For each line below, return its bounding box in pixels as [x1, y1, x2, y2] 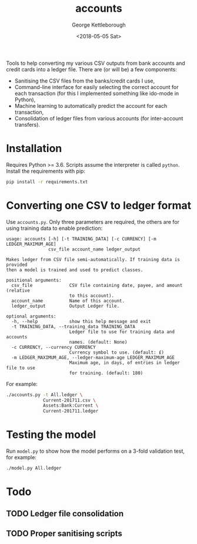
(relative [6, 288, 31, 294]
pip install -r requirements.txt [6, 179, 88, 184]
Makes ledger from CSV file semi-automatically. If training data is [6, 256, 181, 262]
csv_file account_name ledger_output [48, 246, 141, 252]
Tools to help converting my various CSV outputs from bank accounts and [6, 60, 185, 67]
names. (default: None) [69, 339, 128, 345]
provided [6, 262, 28, 268]
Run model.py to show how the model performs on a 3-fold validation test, [6, 447, 185, 455]
